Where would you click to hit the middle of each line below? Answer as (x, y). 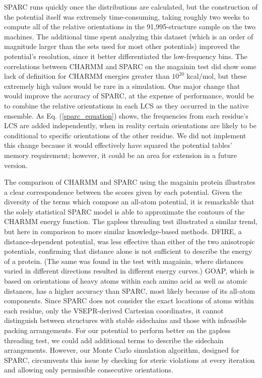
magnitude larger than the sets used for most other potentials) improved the (122, 46)
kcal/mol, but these (217, 76)
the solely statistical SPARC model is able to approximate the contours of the (124, 211)
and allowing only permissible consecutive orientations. (89, 370)
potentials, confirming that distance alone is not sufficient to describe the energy (128, 251)
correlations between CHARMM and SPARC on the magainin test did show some (130, 66)
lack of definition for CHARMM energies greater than (87, 76)
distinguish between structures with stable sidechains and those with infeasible (125, 320)
